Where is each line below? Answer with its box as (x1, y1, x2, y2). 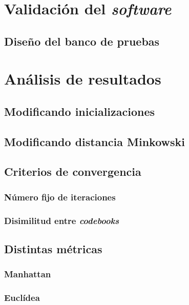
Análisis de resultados (4, 68, 161, 89)
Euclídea (4, 291, 40, 304)
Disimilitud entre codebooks (4, 214, 119, 227)
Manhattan (4, 268, 51, 280)
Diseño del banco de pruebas (4, 33, 160, 49)
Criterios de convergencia (4, 164, 141, 179)
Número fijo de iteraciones (4, 190, 116, 203)
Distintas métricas (4, 240, 102, 256)
